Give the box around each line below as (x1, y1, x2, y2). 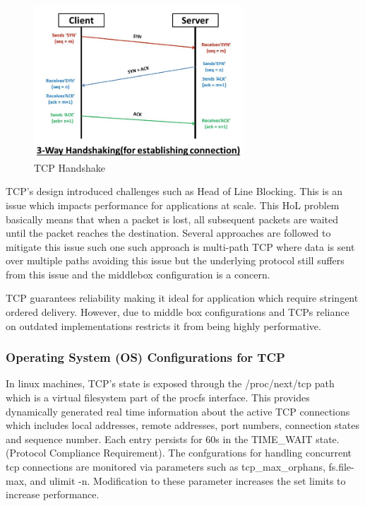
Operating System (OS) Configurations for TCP (6, 348, 285, 366)
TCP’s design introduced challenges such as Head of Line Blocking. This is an (6, 184, 343, 199)
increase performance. (6, 487, 100, 502)
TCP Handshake (34, 160, 105, 175)
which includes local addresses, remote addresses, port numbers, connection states (6, 418, 360, 433)
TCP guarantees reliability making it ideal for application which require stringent (6, 290, 359, 305)
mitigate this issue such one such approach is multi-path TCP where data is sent (6, 239, 355, 254)
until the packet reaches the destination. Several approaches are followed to (6, 225, 331, 240)
